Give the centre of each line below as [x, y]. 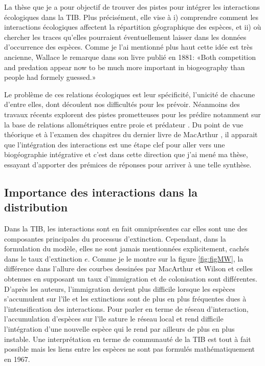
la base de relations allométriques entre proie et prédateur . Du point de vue [124, 124]
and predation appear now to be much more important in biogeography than [125, 67]
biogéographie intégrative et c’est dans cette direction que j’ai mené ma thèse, [126, 154]
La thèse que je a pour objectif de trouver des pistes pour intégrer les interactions [132, 7]
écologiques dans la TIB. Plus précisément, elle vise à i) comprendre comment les [131, 17]
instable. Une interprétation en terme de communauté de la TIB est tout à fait [128, 339]
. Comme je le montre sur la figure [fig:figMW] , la [165, 258]
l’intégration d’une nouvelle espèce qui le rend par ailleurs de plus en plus [119, 329]
